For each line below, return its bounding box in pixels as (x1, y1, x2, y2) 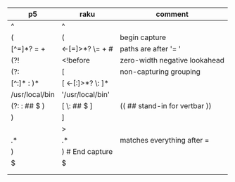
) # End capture (61, 147, 113, 157)
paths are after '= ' (120, 44, 182, 54)
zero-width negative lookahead (120, 56, 225, 65)
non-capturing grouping (120, 67, 201, 77)
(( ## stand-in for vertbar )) (120, 101, 212, 111)
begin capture (120, 32, 167, 42)
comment (155, 9, 189, 19)
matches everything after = (120, 136, 210, 145)
